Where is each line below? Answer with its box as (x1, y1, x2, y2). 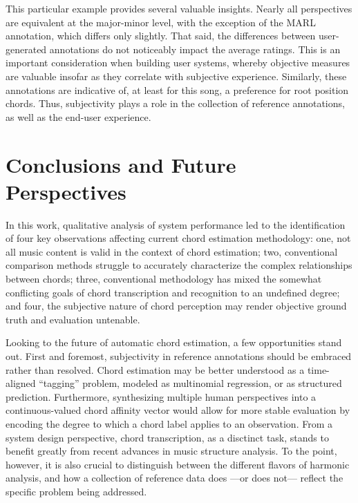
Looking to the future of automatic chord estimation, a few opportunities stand (6, 335, 342, 350)
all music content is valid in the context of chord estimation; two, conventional (6, 244, 338, 258)
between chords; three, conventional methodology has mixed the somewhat (6, 272, 322, 286)
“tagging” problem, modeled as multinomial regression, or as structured (39, 376, 342, 390)
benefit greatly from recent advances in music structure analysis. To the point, (6, 444, 337, 458)
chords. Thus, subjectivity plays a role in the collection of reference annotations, (6, 96, 345, 111)
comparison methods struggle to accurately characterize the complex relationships (6, 258, 352, 272)
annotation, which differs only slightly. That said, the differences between (6, 28, 316, 43)
